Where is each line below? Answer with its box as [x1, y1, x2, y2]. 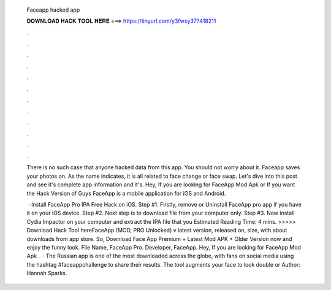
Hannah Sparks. [26, 270, 67, 277]
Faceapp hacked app [26, 6, 80, 13]
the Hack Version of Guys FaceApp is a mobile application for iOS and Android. [26, 189, 226, 197]
